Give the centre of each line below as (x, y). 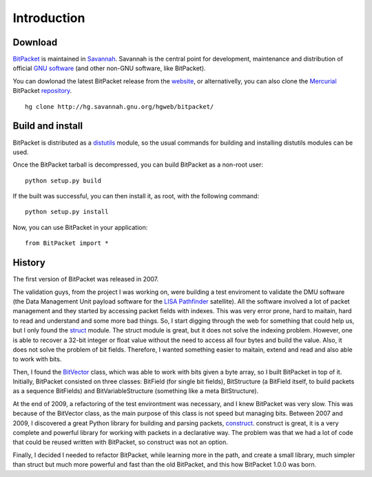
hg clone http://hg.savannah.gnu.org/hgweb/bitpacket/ (120, 106)
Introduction (49, 18)
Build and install (48, 126)
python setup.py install (67, 212)
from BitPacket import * (67, 243)
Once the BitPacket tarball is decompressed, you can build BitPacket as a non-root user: (138, 165)
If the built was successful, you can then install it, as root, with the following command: (136, 196)
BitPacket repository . (42, 91)
